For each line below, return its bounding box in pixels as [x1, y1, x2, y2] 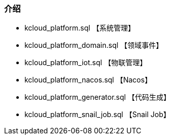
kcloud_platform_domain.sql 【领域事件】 [24, 41, 163, 50]
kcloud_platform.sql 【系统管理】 [24, 23, 135, 33]
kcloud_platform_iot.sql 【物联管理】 [24, 58, 147, 67]
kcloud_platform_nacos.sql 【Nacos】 [24, 75, 152, 85]
